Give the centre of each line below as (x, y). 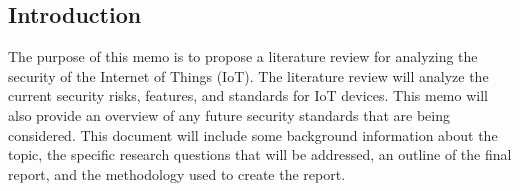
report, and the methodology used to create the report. (177, 173)
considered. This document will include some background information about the (253, 134)
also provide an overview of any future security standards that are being (229, 114)
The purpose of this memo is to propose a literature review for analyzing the (243, 56)
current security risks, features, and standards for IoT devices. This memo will (248, 95)
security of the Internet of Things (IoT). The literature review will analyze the (248, 75)
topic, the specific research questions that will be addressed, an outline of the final (260, 154)
